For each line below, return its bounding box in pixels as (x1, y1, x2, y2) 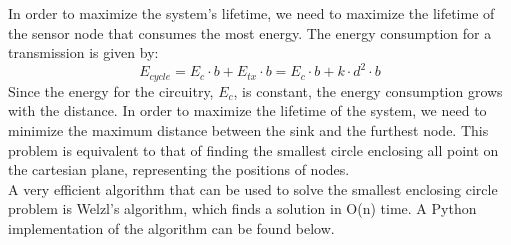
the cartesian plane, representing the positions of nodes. (8, 159, 350, 180)
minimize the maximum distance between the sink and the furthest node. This (8, 119, 489, 140)
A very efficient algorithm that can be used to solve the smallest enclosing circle (8, 178, 498, 199)
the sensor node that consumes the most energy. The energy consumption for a (8, 22, 492, 43)
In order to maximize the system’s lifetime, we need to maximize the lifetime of (8, 3, 495, 23)
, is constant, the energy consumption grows (233, 80, 503, 101)
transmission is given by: (8, 42, 159, 63)
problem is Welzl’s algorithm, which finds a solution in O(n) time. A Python (8, 198, 477, 219)
